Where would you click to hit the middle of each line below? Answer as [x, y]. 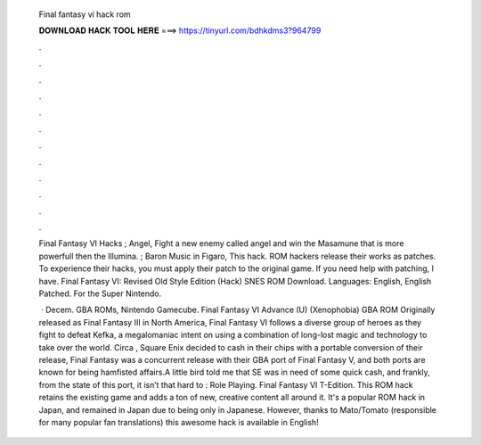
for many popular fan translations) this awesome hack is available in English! [179, 422]
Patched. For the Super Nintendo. [100, 293]
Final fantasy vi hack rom [85, 14]
